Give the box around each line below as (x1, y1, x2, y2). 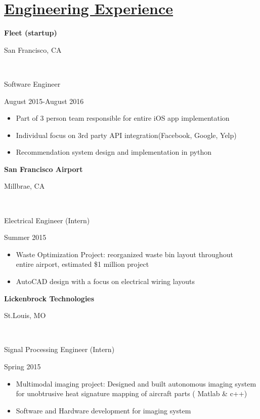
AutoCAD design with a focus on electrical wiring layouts (16, 276, 195, 287)
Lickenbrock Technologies (4, 293, 95, 303)
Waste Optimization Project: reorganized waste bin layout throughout (16, 249, 233, 259)
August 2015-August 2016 (4, 95, 84, 106)
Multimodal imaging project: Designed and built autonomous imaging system (16, 378, 256, 389)
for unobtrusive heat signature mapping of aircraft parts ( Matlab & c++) (16, 388, 247, 399)
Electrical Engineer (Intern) (4, 215, 90, 225)
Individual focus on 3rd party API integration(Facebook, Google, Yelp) (16, 129, 237, 140)
